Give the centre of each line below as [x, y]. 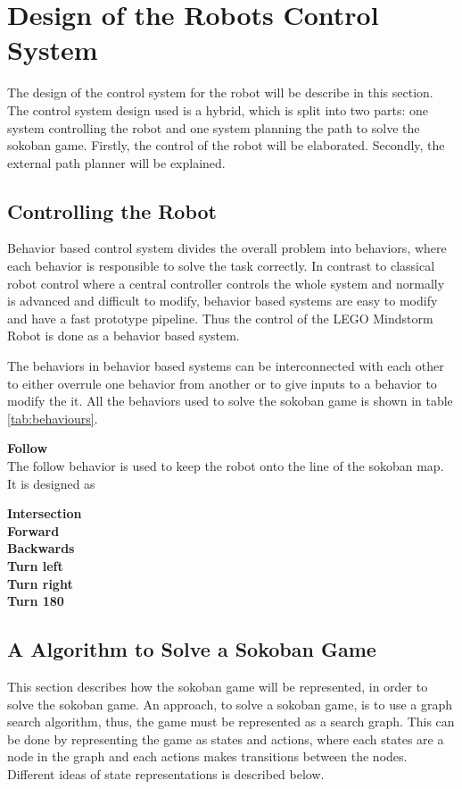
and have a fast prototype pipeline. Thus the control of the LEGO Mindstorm [220, 318]
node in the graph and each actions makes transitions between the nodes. [207, 756]
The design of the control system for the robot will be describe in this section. [220, 92]
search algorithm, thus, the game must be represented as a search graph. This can [231, 722]
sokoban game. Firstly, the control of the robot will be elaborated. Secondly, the [226, 145]
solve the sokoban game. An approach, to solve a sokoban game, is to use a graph [230, 704]
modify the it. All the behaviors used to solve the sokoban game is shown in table [230, 401]
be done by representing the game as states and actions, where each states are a [226, 739]
